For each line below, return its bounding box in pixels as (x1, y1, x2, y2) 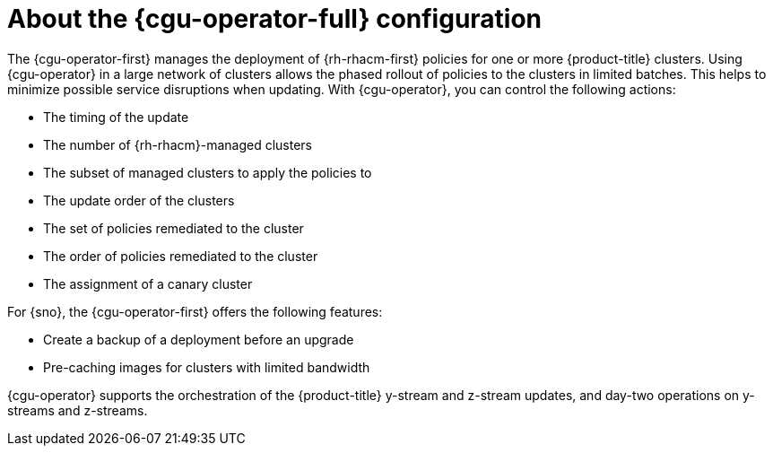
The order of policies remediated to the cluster (43, 248, 318, 264)
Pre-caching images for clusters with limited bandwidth (43, 359, 370, 375)
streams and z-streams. (7, 402, 148, 418)
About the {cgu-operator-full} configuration (7, 4, 543, 34)
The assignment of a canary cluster (43, 275, 253, 292)
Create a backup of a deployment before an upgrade (43, 331, 354, 347)
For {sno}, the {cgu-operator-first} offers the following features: (7, 303, 383, 319)
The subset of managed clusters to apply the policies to (43, 164, 372, 180)
